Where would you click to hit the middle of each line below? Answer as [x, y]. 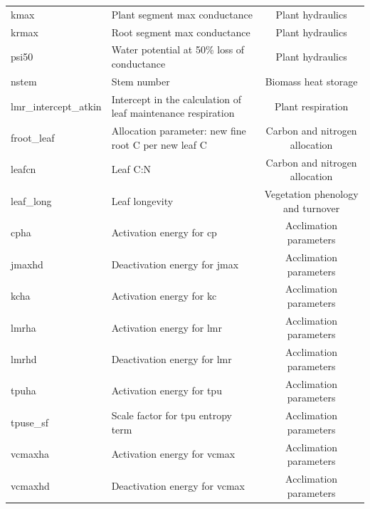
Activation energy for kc [164, 296]
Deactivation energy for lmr [171, 359]
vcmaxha [30, 454]
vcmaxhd [30, 485]
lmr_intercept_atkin [56, 106]
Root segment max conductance [181, 32]
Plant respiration [311, 106]
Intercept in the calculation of [176, 99]
